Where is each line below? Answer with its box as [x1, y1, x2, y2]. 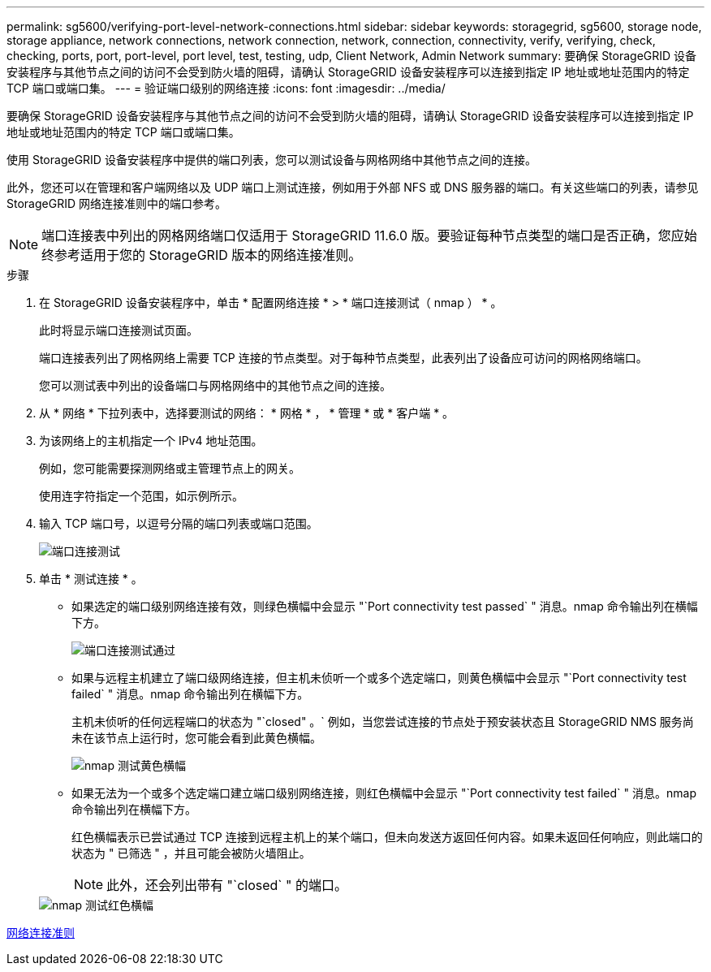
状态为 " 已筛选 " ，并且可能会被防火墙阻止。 [71, 846, 311, 860]
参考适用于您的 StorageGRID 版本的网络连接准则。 [54, 247, 362, 263]
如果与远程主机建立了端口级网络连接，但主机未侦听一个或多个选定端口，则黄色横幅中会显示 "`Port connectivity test [71, 671, 687, 685]
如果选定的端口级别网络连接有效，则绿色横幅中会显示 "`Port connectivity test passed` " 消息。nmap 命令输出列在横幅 [71, 599, 698, 613]
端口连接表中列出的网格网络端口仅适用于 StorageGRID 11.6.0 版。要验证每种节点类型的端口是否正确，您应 [41, 227, 684, 244]
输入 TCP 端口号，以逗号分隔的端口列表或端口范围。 [39, 516, 318, 530]
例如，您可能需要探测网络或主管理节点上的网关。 [39, 461, 300, 475]
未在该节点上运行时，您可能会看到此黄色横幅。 [71, 731, 321, 745]
